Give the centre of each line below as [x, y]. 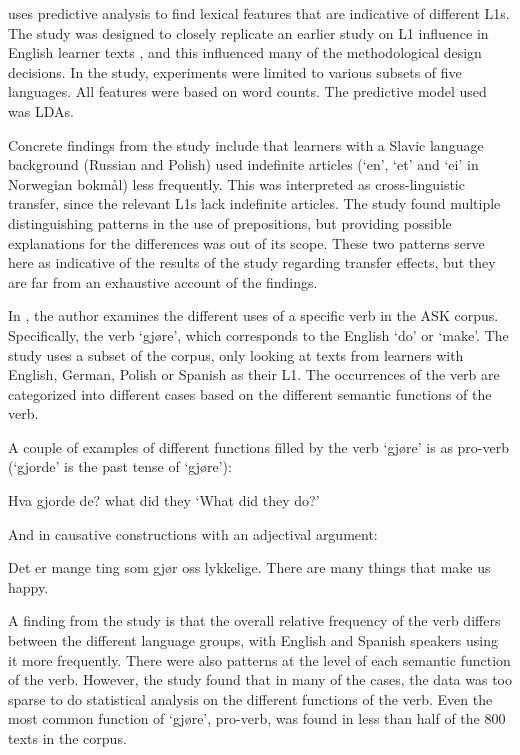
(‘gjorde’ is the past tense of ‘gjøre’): [120, 466]
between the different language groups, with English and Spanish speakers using [253, 640]
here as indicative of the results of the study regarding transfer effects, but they [252, 262]
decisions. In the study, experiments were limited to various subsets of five [235, 71]
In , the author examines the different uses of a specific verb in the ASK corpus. [253, 315]
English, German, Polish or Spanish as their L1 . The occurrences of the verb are [254, 374]
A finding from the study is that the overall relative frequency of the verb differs [254, 620]
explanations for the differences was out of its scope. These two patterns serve [246, 242]
